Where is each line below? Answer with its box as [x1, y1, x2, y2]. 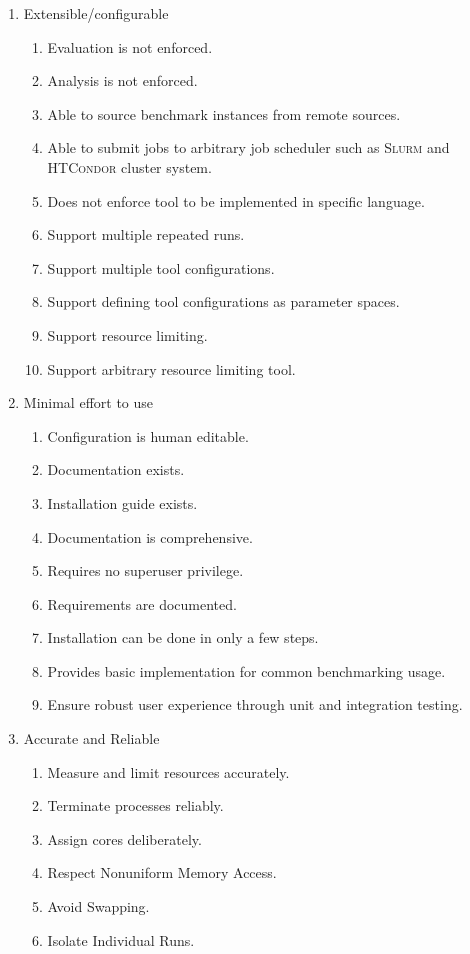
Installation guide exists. [47, 492, 198, 513]
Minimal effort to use [23, 392, 154, 413]
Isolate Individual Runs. [47, 929, 195, 950]
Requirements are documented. [47, 593, 237, 614]
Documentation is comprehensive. [47, 526, 253, 547]
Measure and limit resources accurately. [47, 761, 290, 782]
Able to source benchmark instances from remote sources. [47, 103, 401, 124]
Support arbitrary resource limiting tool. [47, 358, 296, 379]
